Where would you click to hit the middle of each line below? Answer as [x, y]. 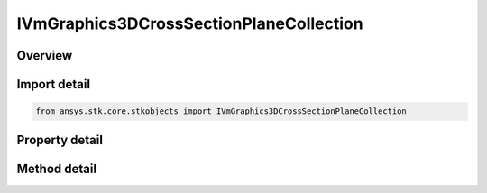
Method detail [57, 168]
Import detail [53, 84]
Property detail [60, 140]
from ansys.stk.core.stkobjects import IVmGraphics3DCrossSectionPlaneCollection [221, 111]
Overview [45, 55]
